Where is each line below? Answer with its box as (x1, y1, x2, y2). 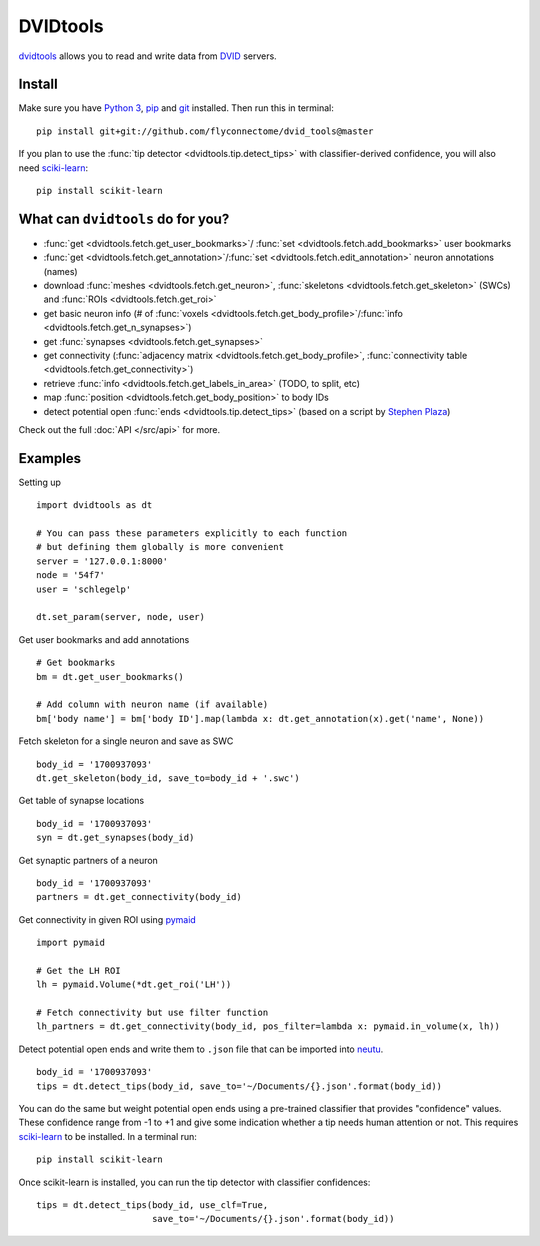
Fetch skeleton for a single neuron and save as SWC (18, 735, 234, 747)
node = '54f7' (36, 570, 105, 581)
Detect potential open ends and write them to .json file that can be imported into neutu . (18, 1043, 384, 1055)
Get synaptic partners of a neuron (18, 854, 159, 866)
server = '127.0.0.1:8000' (36, 555, 169, 567)
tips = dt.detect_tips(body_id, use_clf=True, (36, 1199, 269, 1210)
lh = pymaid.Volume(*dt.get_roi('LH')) (36, 979, 232, 990)
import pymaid (36, 937, 105, 949)
